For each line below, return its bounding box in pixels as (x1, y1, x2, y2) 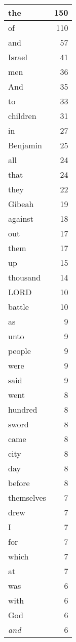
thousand (8, 271, 41, 283)
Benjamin (8, 139, 42, 151)
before (8, 477, 30, 489)
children (8, 110, 36, 122)
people (8, 345, 31, 356)
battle (8, 301, 29, 312)
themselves (8, 492, 46, 503)
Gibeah (8, 198, 34, 210)
